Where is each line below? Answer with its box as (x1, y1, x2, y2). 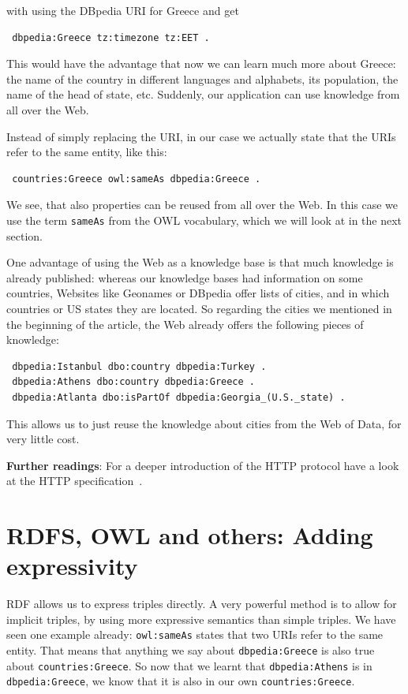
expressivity (6, 550, 138, 582)
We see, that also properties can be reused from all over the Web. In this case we (6, 196, 399, 213)
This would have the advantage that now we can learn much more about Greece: (6, 55, 396, 72)
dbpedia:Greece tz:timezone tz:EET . (12, 32, 210, 43)
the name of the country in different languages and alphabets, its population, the (6, 70, 399, 87)
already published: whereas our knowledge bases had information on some (6, 269, 363, 285)
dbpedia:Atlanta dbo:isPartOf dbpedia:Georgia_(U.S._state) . (12, 391, 346, 403)
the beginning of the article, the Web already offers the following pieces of (6, 315, 364, 332)
